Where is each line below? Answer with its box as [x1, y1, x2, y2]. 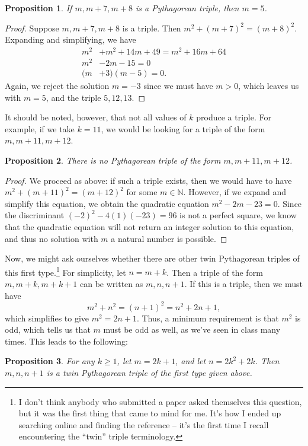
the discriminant [5, 209, 65, 221]
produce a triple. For [196, 111, 271, 123]
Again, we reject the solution [5, 79, 110, 92]
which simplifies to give [5, 311, 89, 324]
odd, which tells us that [5, 323, 91, 336]
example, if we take [5, 122, 75, 135]
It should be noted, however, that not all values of [5, 111, 187, 123]
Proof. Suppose [5, 21, 59, 34]
